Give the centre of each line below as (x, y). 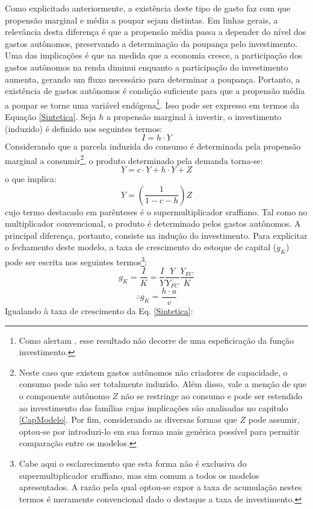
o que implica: (31, 179)
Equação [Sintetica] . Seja (51, 116)
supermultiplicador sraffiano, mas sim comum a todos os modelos (139, 475)
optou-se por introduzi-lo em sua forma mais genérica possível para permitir (159, 431)
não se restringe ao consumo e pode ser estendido (212, 396)
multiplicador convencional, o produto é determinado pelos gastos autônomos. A (153, 223)
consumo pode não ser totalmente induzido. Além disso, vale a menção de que (163, 384)
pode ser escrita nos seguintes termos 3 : (76, 261)
